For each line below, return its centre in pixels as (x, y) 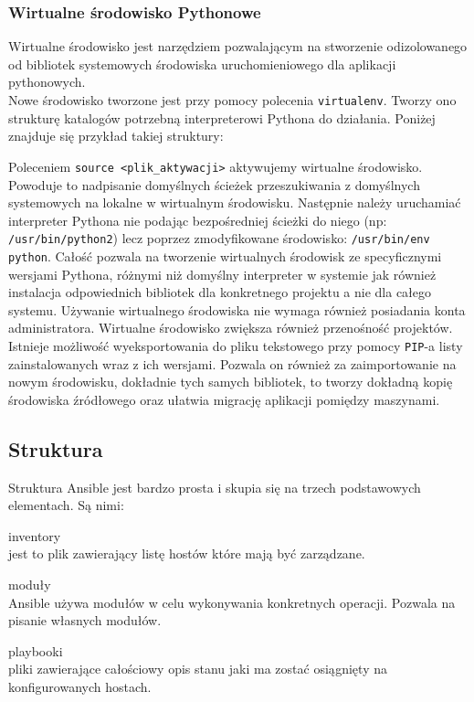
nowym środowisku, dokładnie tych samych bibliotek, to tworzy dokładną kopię (231, 382)
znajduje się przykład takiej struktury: (116, 136)
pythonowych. (47, 82)
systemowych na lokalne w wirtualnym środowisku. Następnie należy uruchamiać (235, 202)
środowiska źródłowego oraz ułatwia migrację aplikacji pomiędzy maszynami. (224, 399)
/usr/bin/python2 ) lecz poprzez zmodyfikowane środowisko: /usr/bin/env (219, 238)
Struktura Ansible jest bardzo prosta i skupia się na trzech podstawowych (215, 487)
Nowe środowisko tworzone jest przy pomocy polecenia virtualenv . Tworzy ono (232, 100)
